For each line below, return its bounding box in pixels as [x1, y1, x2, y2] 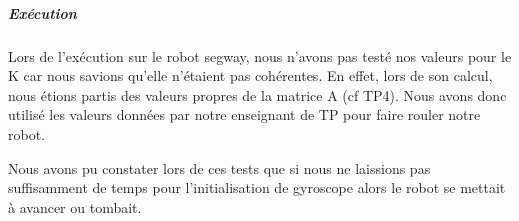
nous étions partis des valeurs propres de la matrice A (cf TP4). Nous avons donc [8, 84, 507, 105]
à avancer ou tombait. [8, 196, 142, 217]
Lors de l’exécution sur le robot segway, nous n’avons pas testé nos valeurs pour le [8, 45, 512, 66]
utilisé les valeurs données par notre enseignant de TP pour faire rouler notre [8, 104, 481, 125]
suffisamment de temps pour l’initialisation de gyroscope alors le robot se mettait [8, 177, 506, 198]
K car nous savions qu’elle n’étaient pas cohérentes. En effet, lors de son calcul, [8, 65, 493, 86]
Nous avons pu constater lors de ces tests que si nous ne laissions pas [8, 157, 431, 178]
